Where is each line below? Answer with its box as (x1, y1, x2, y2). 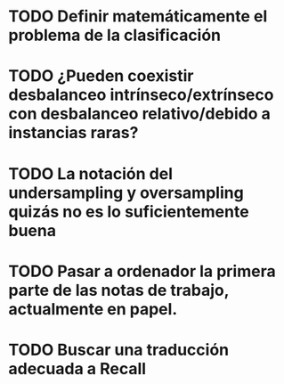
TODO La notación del (8, 163, 173, 184)
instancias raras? (8, 123, 139, 143)
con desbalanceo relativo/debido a (8, 104, 271, 124)
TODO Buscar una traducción (8, 339, 229, 360)
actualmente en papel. (8, 298, 178, 319)
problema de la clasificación (8, 25, 222, 45)
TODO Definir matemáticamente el (8, 6, 268, 27)
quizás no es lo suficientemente (8, 201, 250, 222)
